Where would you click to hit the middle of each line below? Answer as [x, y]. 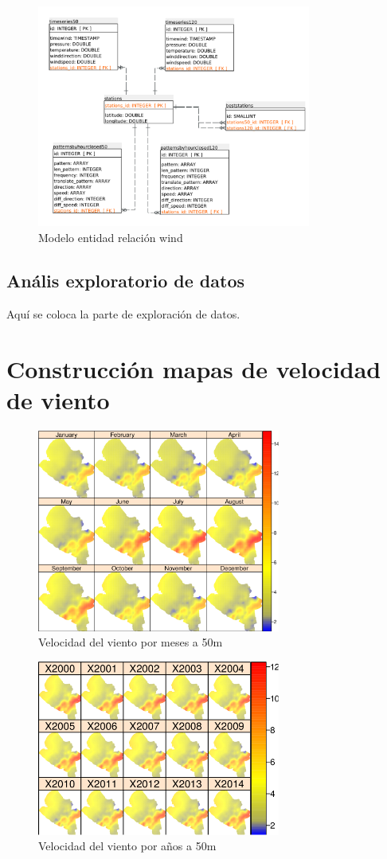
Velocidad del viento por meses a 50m [131, 642]
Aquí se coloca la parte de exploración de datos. [123, 313]
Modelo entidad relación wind [111, 237]
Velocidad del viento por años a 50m [127, 846]
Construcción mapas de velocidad [194, 368]
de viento [58, 399]
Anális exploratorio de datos [125, 280]
